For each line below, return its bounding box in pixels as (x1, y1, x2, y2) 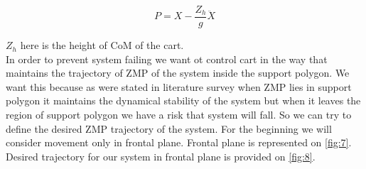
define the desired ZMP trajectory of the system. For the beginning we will (6, 121, 332, 136)
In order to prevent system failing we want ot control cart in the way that (6, 51, 328, 66)
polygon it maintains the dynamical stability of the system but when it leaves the (6, 93, 361, 108)
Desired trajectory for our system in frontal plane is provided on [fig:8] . (6, 148, 316, 163)
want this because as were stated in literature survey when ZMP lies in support (6, 79, 352, 94)
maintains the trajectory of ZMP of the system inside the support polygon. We (6, 65, 350, 80)
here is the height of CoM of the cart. (20, 38, 184, 53)
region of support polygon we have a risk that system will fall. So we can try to (6, 107, 352, 122)
